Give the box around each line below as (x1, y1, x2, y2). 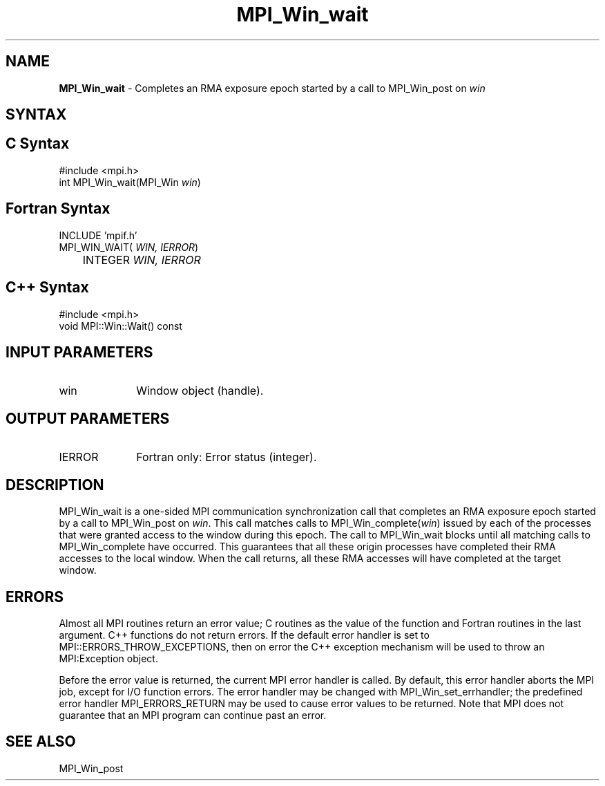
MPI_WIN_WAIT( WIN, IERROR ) (59, 241, 199, 253)
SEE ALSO (6, 733, 76, 751)
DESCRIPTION (6, 476, 104, 494)
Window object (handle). (136, 384, 264, 398)
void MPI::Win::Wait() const (59, 319, 182, 332)
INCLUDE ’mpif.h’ (59, 229, 137, 241)
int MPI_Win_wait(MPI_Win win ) (59, 176, 201, 188)
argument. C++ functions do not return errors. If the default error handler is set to (59, 628, 430, 641)
